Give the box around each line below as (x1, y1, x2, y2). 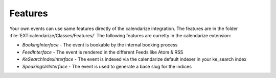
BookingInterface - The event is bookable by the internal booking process (22, 42, 178, 48)
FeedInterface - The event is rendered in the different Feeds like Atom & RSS (22, 49, 183, 55)
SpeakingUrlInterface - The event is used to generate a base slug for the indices (22, 63, 192, 69)
